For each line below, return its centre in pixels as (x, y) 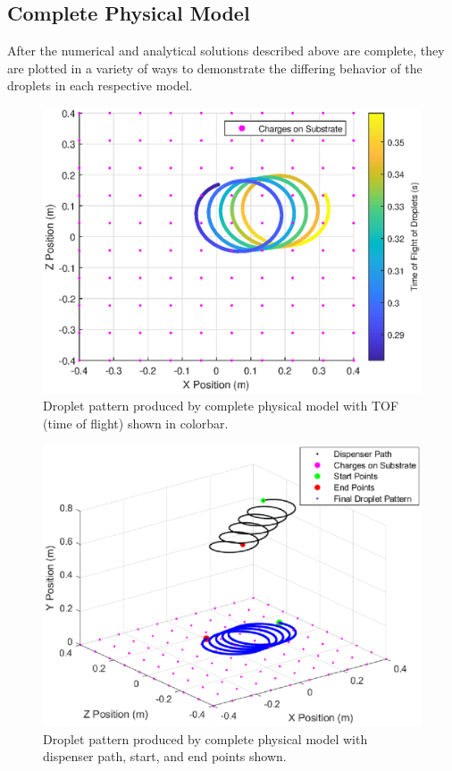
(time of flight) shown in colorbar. (136, 423)
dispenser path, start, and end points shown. (165, 756)
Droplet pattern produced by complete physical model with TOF (221, 406)
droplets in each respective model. (100, 85)
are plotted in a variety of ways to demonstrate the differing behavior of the (215, 68)
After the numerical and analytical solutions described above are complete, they (226, 51)
